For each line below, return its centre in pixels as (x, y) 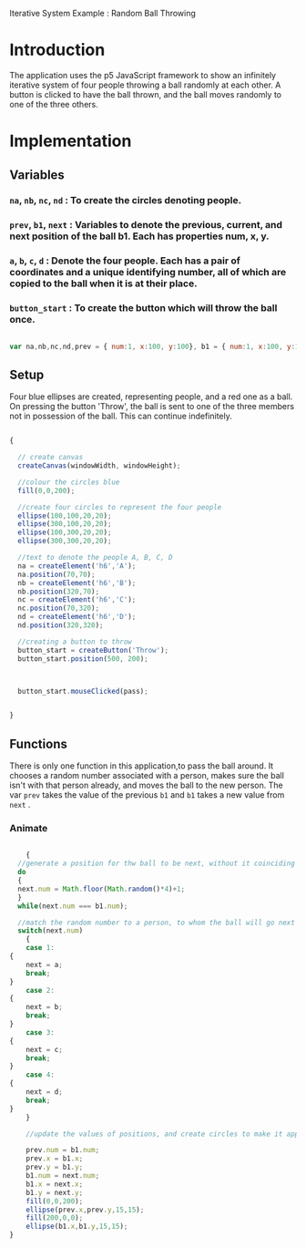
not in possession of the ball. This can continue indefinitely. (121, 416)
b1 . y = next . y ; (55, 1192)
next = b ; (45, 1007)
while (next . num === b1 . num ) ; (73, 906)
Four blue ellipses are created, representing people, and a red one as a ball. (151, 397)
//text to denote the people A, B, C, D (95, 558)
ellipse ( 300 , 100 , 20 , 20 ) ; (65, 524)
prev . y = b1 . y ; (55, 1167)
